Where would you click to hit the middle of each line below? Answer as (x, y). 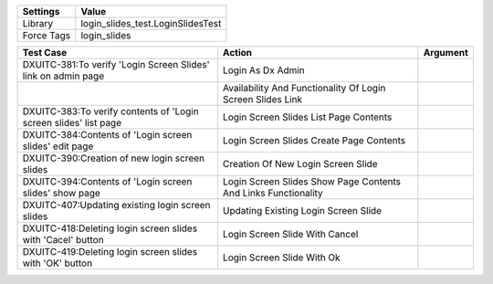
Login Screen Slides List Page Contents (307, 117)
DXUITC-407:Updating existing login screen (116, 205)
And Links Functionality (273, 193)
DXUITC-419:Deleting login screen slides (110, 252)
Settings (41, 11)
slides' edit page (58, 146)
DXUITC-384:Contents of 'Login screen (107, 135)
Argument (446, 53)
